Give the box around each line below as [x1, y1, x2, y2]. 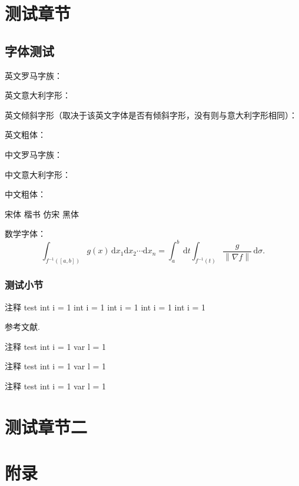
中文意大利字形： [5, 168, 71, 180]
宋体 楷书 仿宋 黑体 [5, 207, 79, 220]
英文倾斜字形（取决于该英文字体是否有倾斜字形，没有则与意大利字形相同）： [5, 108, 297, 121]
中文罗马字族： [5, 148, 62, 160]
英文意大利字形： [5, 89, 71, 101]
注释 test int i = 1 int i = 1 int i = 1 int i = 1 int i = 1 [5, 300, 206, 313]
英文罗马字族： [5, 69, 62, 81]
